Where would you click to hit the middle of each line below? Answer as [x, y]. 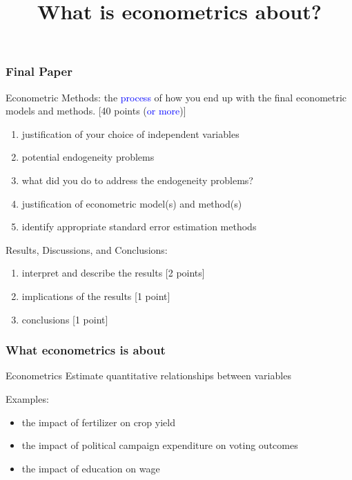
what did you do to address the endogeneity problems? [137, 180]
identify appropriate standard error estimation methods [139, 227]
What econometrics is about [86, 350]
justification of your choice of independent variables [130, 133]
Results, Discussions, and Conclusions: [87, 249]
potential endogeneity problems [88, 157]
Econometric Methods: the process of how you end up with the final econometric [176, 97]
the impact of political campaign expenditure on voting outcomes [160, 445]
